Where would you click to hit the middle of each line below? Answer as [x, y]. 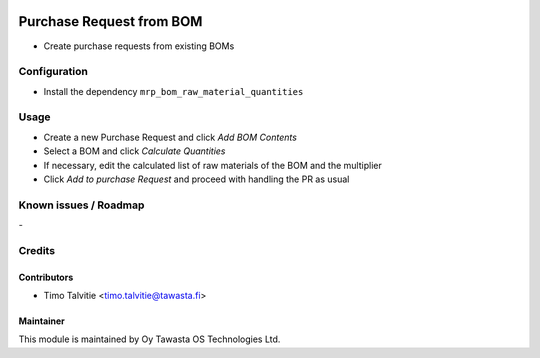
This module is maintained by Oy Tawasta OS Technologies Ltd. [149, 339]
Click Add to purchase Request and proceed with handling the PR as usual [196, 179]
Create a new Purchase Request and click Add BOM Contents [170, 137]
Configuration [53, 72]
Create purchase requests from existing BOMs [139, 46]
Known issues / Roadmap [81, 205]
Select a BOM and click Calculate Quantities [134, 151]
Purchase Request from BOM [110, 21]
